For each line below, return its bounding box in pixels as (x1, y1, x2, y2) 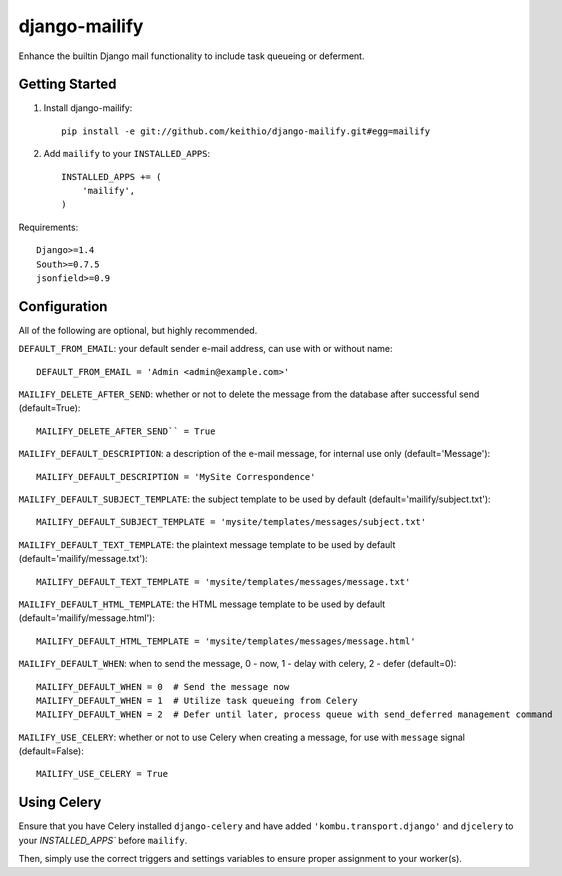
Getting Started (18, 76, 117, 93)
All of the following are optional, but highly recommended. (18, 324, 258, 336)
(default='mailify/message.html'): (18, 612, 155, 624)
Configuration (18, 298, 108, 315)
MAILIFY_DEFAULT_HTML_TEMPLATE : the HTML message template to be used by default (18, 598, 386, 610)
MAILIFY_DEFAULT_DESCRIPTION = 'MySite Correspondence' (36, 471, 316, 482)
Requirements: (18, 221, 79, 233)
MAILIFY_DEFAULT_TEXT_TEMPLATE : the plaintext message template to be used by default (18, 538, 396, 550)
